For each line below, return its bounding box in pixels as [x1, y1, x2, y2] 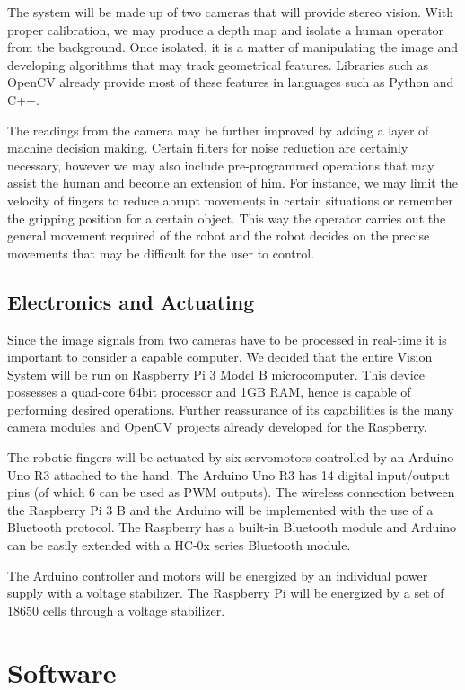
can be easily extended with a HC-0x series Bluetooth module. [7, 536, 351, 555]
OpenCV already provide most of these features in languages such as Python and [7, 73, 454, 92]
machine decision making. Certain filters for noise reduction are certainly [7, 138, 408, 157]
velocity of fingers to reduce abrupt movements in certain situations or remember [7, 190, 453, 209]
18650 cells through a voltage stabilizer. [7, 600, 225, 619]
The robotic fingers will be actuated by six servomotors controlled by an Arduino [7, 448, 454, 467]
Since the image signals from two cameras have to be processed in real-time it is [7, 329, 447, 348]
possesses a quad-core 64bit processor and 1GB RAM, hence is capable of [7, 382, 411, 401]
